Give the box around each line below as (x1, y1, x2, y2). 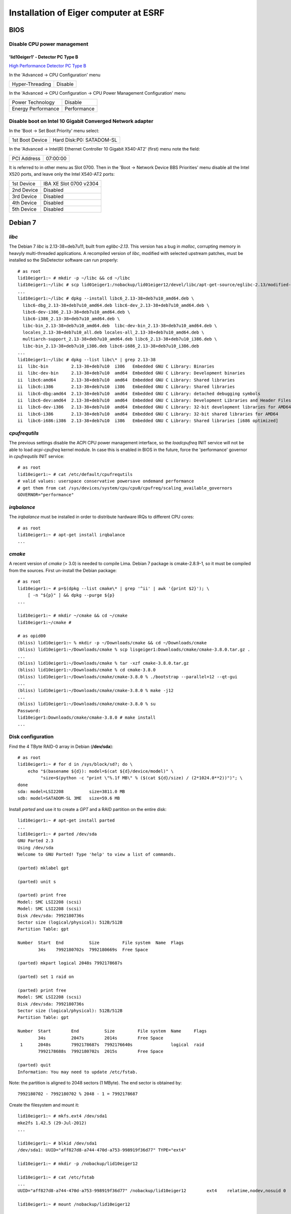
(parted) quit (17, 1062, 51, 1068)
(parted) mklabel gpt (17, 865, 69, 871)
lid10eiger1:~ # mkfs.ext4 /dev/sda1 (17, 1113, 108, 1119)
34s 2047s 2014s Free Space (38, 1035, 163, 1041)
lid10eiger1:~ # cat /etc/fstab (17, 1174, 95, 1180)
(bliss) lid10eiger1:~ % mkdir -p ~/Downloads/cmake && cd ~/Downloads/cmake (17, 640, 207, 645)
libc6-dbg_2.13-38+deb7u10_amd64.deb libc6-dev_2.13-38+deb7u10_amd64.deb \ (22, 303, 210, 308)
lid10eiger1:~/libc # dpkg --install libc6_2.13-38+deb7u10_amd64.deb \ (17, 296, 194, 301)
